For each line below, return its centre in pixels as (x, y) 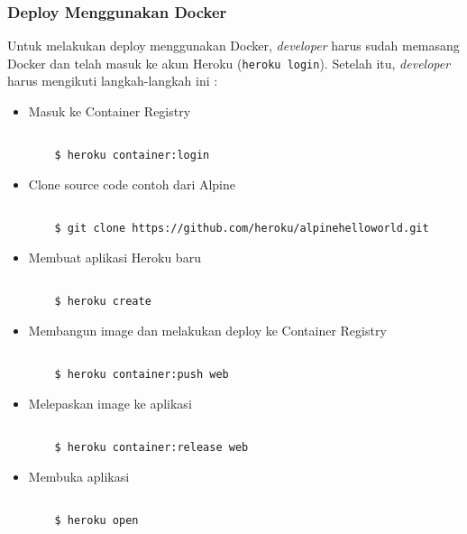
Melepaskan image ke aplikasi (110, 403)
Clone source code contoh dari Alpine (132, 184)
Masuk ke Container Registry (110, 111)
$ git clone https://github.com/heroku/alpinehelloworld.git (242, 229)
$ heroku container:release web (151, 447)
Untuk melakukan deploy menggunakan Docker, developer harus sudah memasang (233, 46)
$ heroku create (103, 302)
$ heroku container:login (132, 156)
